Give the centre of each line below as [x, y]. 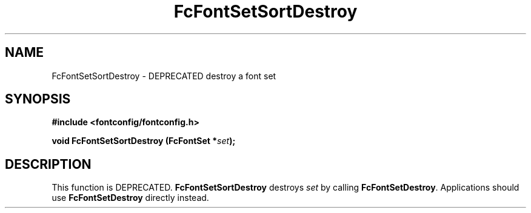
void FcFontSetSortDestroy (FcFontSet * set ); [144, 141]
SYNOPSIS [38, 99]
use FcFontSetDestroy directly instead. [130, 198]
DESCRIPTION [48, 164]
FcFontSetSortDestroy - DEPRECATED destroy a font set [164, 76]
